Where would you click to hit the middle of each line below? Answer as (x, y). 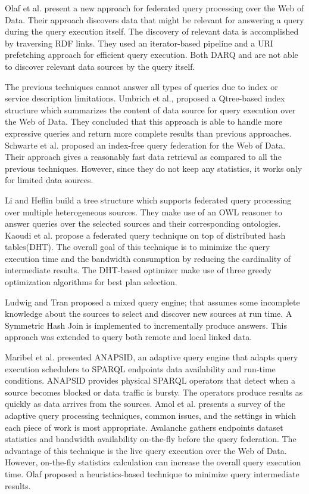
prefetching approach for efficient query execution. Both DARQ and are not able (152, 55)
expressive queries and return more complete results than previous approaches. (148, 133)
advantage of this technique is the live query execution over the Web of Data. (146, 450)
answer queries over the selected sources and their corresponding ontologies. (143, 223)
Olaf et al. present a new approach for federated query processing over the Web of (154, 8)
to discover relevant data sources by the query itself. (100, 66)
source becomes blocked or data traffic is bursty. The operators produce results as (154, 392)
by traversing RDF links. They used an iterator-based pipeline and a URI (139, 43)
